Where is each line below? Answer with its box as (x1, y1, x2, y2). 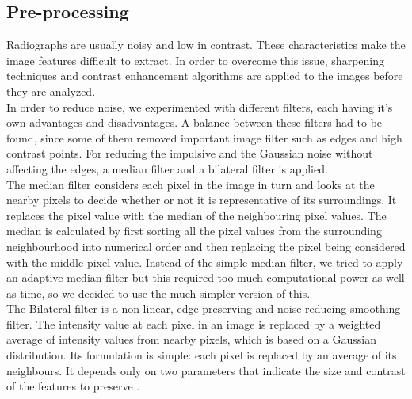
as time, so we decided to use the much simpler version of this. (6, 284, 311, 301)
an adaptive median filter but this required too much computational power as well (6, 269, 405, 286)
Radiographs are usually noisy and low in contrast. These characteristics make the (6, 36, 406, 53)
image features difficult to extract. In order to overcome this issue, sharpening (6, 51, 384, 68)
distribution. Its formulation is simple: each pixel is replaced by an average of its (6, 347, 397, 363)
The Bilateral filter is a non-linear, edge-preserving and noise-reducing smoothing (6, 300, 401, 317)
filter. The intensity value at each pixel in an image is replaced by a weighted (6, 315, 381, 332)
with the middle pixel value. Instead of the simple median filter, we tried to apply (6, 253, 403, 270)
